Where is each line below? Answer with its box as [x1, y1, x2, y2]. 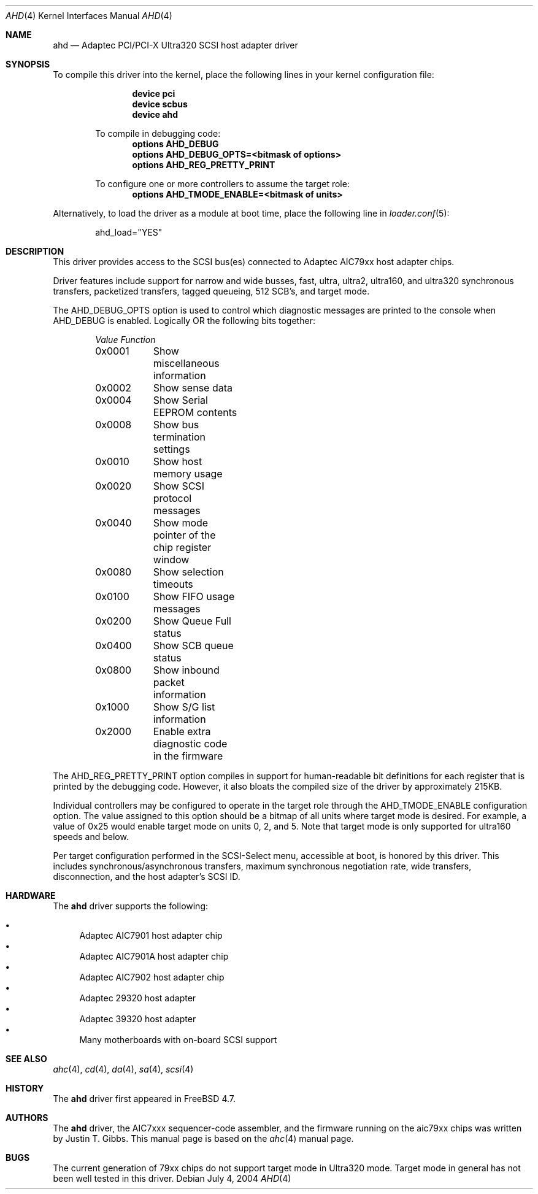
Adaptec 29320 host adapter [79, 993, 196, 1003]
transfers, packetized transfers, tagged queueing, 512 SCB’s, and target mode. [53, 286, 370, 296]
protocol [153, 492, 192, 504]
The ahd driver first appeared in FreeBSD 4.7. [53, 1093, 236, 1104]
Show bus [153, 418, 199, 431]
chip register [153, 541, 212, 553]
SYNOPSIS [6, 59, 50, 69]
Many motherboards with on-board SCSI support [79, 1034, 277, 1045]
